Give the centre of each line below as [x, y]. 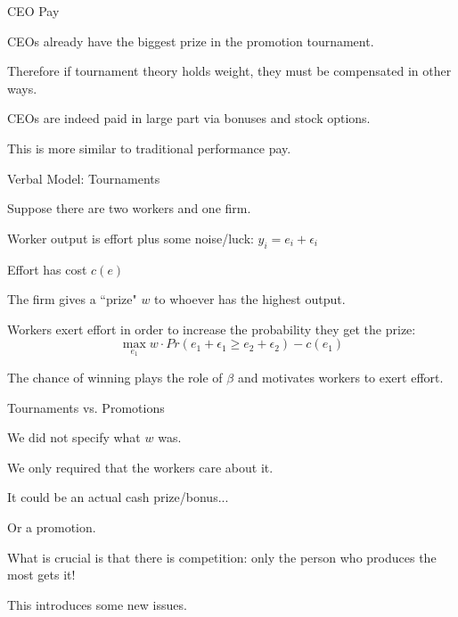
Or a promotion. [52, 527]
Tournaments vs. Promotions [86, 407]
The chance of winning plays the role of [115, 377]
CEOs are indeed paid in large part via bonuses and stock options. [189, 118]
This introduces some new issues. [97, 604]
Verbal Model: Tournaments [84, 178]
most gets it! [41, 575]
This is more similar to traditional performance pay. [149, 148]
